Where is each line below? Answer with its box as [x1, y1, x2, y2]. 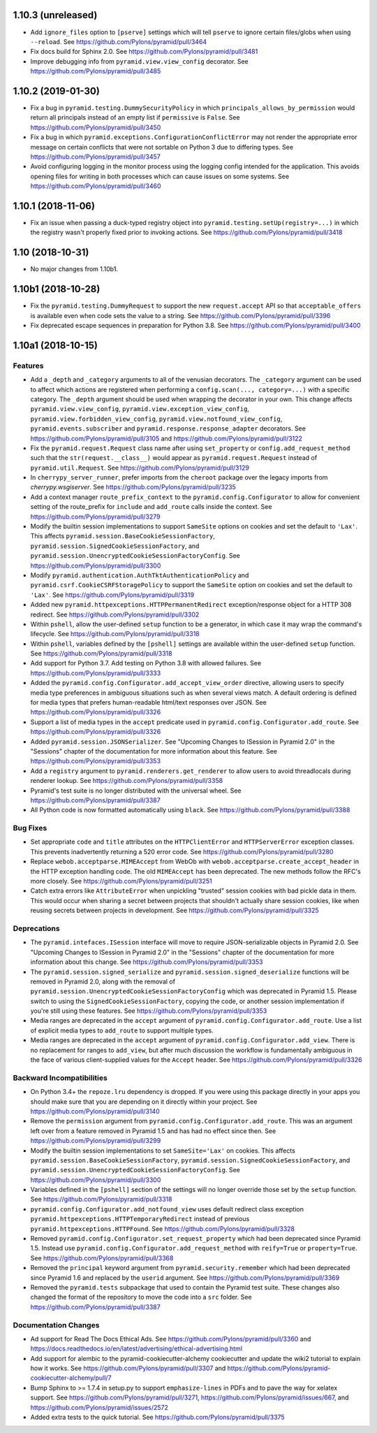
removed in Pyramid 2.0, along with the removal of [30, 977, 176, 986]
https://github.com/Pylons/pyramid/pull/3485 [30, 67, 161, 75]
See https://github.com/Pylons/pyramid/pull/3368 [30, 1253, 174, 1262]
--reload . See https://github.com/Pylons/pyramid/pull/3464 [30, 37, 207, 45]
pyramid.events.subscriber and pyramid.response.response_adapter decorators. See [30, 424, 306, 433]
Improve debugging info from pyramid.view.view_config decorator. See [30, 57, 249, 66]
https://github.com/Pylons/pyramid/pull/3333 [30, 668, 161, 677]
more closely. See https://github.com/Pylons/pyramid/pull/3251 [30, 877, 212, 886]
